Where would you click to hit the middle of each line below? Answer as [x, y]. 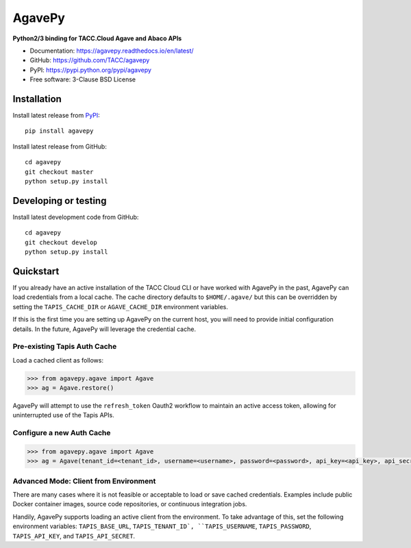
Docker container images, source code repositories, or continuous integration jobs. [130, 504]
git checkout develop [61, 242]
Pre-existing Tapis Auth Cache [65, 347]
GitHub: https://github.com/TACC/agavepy [90, 60]
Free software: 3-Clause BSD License [83, 79]
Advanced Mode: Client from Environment [84, 481]
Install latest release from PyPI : [57, 116]
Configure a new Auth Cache [62, 433]
